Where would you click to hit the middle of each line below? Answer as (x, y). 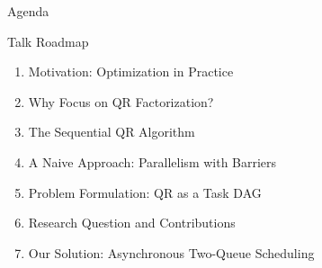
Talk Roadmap (48, 41)
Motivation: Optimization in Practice (131, 71)
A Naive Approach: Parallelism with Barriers (152, 161)
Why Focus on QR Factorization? (121, 101)
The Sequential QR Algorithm (112, 132)
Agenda (28, 11)
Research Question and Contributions (132, 223)
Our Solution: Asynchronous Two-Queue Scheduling (171, 252)
